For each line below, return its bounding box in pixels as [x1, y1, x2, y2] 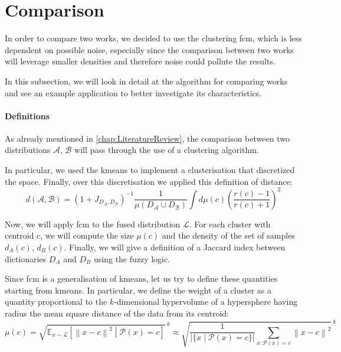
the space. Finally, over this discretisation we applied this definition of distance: [5, 175, 293, 187]
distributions [5, 144, 51, 156]
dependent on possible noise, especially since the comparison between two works [5, 43, 294, 56]
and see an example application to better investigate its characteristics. [5, 86, 262, 99]
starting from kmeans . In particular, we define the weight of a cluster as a [5, 283, 271, 296]
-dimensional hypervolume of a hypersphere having [114, 295, 298, 308]
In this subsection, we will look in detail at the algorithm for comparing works [5, 74, 288, 87]
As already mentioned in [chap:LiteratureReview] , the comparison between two [5, 132, 290, 144]
